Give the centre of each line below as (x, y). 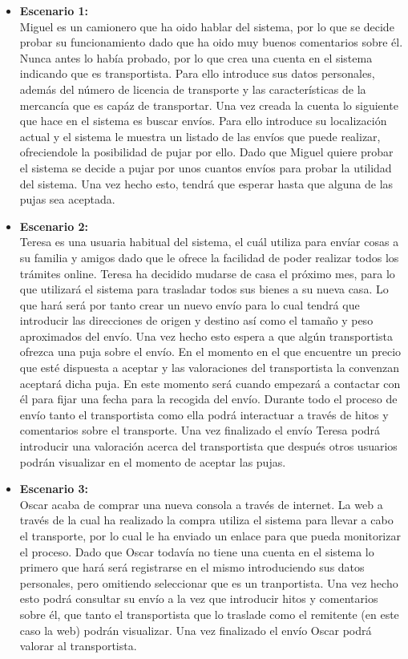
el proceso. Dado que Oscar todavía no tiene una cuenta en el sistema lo (197, 551)
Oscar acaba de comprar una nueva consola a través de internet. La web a (201, 504)
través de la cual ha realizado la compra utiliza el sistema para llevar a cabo (206, 520)
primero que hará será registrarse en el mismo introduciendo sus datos (192, 567)
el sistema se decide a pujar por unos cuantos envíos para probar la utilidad (206, 167)
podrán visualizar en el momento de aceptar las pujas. (153, 461)
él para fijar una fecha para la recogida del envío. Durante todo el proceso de (208, 399)
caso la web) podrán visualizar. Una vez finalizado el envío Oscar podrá (196, 630)
